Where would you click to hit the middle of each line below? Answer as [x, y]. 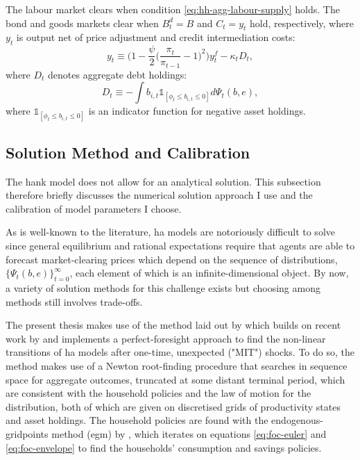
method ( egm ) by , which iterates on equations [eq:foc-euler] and [189, 433]
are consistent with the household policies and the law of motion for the [158, 393]
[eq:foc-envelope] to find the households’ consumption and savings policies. [164, 447]
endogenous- [297, 420]
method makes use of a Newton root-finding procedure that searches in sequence [177, 366]
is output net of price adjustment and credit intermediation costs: [156, 37]
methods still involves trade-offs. [74, 301]
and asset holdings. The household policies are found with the [137, 420]
